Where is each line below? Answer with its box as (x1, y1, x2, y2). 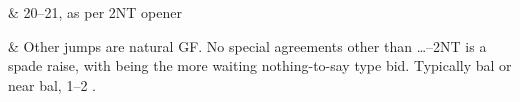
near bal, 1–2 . (8, 74, 96, 95)
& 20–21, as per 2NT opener (8, 2, 182, 22)
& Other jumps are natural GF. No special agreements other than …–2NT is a (8, 35, 487, 56)
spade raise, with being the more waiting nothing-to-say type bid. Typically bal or (8, 55, 512, 76)
